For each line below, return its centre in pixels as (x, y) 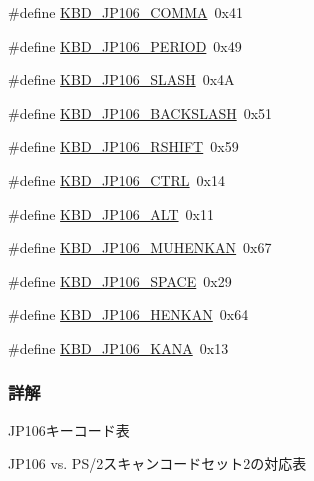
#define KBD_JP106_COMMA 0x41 (125, 12)
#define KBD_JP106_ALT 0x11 (111, 213)
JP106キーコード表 (69, 429)
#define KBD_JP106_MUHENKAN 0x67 (140, 247)
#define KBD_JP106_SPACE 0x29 (120, 280)
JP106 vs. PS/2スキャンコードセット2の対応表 (157, 463)
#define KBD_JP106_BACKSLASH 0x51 (140, 112)
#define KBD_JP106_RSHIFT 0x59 (123, 146)
